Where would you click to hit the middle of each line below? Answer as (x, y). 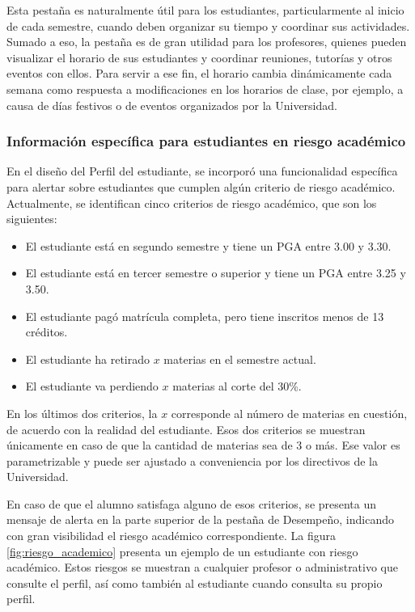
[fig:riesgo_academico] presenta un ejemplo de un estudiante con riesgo (182, 551)
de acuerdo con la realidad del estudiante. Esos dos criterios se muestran (186, 429)
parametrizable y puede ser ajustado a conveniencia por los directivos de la (192, 460)
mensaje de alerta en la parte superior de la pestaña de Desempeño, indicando (200, 519)
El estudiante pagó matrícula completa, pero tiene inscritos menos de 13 (205, 316)
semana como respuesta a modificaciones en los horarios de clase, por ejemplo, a (205, 89)
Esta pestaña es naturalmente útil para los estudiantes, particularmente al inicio (205, 10)
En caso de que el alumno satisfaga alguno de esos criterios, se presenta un (192, 503)
